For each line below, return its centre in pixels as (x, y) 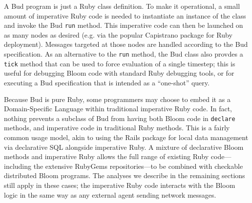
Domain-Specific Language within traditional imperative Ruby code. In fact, (118, 109)
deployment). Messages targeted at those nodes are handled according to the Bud (126, 44)
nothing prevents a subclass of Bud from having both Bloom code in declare (120, 118)
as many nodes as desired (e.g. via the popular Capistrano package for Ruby (118, 34)
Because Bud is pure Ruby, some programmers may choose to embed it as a (117, 99)
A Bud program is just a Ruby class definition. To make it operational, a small (122, 6)
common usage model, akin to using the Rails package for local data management (126, 137)
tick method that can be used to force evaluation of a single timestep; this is (120, 63)
